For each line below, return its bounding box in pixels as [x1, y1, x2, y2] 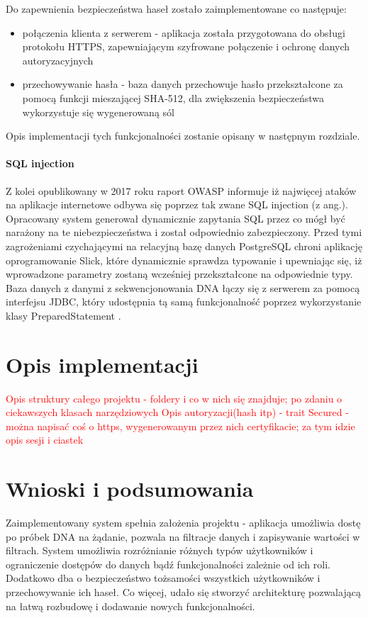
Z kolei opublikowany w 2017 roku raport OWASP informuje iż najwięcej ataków [6, 183, 357, 198]
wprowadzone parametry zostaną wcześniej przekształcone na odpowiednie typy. [6, 266, 353, 281]
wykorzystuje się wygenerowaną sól [22, 104, 174, 119]
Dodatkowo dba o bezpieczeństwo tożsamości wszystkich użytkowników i [6, 571, 320, 585]
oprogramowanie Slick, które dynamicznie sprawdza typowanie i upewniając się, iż [6, 252, 362, 267]
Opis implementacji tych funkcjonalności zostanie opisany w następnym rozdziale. [6, 128, 360, 143]
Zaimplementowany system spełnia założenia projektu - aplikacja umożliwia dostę [6, 515, 361, 530]
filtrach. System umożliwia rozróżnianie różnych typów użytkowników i [6, 543, 313, 558]
